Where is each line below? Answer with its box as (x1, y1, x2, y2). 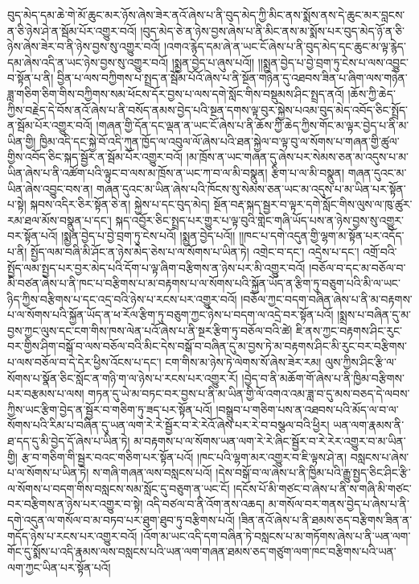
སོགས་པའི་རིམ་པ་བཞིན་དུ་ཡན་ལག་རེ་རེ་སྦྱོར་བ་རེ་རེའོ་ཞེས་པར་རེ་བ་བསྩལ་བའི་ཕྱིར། (7, 416, 330, 433)
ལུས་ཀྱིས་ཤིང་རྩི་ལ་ (325, 354, 396, 371)
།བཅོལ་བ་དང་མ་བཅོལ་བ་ (309, 259, 406, 275)
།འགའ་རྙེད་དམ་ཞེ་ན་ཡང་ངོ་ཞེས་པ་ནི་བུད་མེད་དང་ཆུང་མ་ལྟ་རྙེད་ (164, 38, 406, 55)
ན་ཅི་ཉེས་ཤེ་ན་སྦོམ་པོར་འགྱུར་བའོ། (7, 22, 137, 39)
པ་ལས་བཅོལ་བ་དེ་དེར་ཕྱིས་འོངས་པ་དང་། (7, 354, 162, 371)
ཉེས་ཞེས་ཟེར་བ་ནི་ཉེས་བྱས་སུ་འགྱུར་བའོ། (7, 38, 161, 55)
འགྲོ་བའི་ (363, 242, 397, 259)
